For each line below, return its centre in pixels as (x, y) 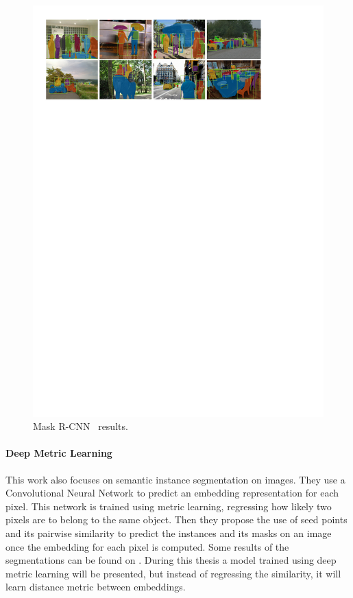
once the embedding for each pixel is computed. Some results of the (147, 546)
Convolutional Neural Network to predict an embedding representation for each (172, 493)
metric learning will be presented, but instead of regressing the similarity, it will (173, 573)
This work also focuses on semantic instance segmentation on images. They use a (175, 479)
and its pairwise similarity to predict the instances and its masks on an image (169, 533)
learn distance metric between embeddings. (96, 587)
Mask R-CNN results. (81, 426)
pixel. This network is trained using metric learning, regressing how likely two (169, 506)
